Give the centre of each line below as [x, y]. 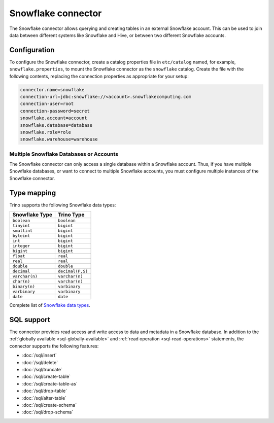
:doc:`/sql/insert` [39, 356]
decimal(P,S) [73, 271]
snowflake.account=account [54, 118]
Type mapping [32, 193]
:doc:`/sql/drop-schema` [48, 412]
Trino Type [71, 215]
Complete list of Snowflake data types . [50, 305]
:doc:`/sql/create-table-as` [50, 383]
